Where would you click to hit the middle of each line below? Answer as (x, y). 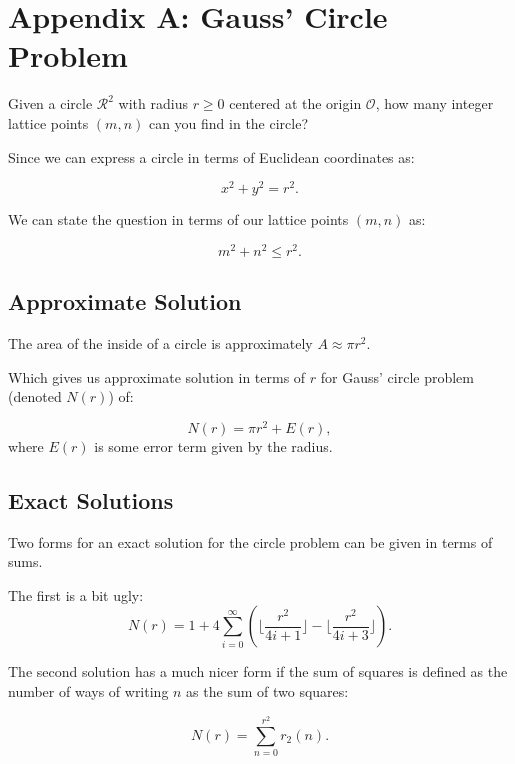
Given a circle (50, 103)
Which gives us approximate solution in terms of (157, 376)
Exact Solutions (91, 499)
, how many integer (434, 103)
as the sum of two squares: (267, 691)
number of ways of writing (88, 691)
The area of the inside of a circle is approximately (160, 343)
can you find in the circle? (228, 122)
